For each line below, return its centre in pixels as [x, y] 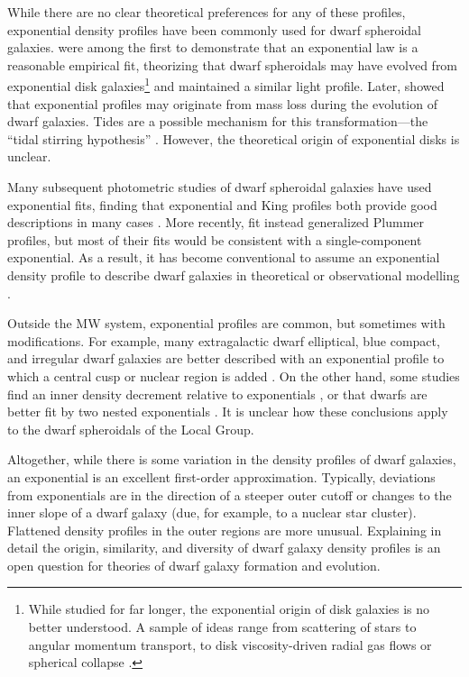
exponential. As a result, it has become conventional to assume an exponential [224, 257]
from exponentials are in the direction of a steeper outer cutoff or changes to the [230, 494]
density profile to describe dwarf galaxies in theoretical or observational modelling [234, 274]
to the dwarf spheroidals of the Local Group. [131, 429]
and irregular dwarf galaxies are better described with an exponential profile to [226, 358]
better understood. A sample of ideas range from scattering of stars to [222, 627]
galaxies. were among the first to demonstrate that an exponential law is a [213, 47]
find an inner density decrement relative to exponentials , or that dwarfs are [217, 393]
